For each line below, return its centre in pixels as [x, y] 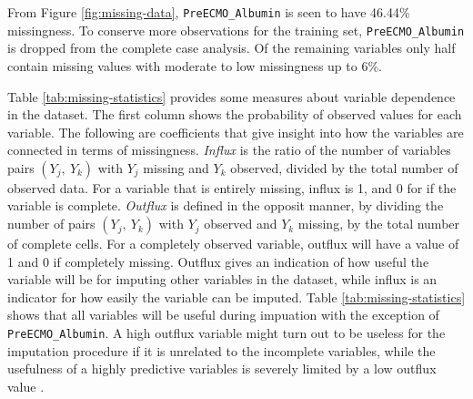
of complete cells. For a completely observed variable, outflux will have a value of [233, 244]
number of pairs [51, 224]
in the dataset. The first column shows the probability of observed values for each [235, 114]
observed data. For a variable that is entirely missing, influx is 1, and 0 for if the [232, 187]
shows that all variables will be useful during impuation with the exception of [223, 315]
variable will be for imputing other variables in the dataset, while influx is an [222, 279]
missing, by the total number [379, 224]
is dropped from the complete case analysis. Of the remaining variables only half [231, 48]
